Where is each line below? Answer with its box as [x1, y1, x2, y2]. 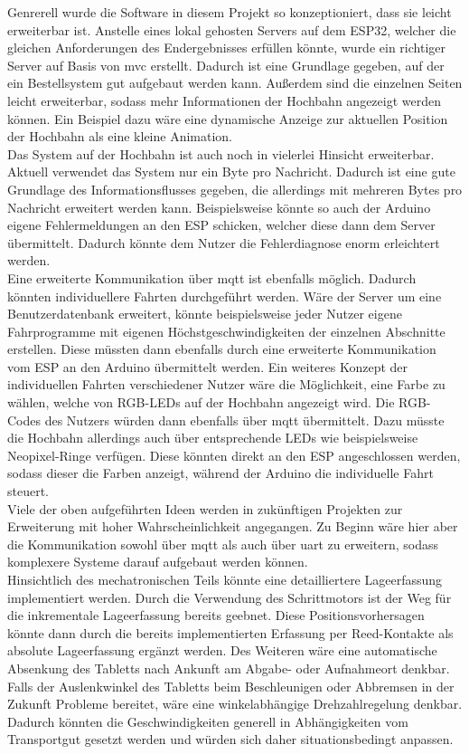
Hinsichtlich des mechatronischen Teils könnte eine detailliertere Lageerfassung [7, 570, 443, 588]
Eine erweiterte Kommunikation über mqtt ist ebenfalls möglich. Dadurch [7, 268, 417, 287]
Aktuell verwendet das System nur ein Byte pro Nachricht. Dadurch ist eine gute [7, 162, 455, 181]
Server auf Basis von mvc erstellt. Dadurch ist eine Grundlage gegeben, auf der [7, 55, 445, 74]
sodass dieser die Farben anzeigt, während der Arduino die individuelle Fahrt [7, 463, 434, 482]
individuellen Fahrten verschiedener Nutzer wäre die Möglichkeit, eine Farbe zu [7, 375, 446, 394]
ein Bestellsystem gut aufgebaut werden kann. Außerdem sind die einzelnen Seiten [7, 73, 463, 92]
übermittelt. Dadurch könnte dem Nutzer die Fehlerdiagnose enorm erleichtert [7, 233, 440, 252]
